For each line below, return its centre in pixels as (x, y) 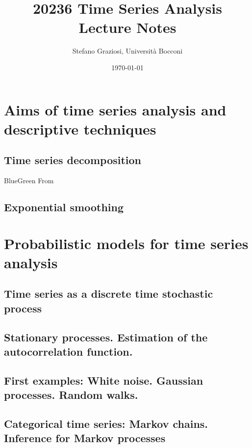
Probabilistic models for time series (126, 243)
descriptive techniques (80, 128)
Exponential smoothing (64, 207)
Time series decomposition (73, 160)
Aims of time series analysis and (115, 109)
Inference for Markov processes (85, 438)
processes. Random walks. (71, 395)
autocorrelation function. (68, 351)
